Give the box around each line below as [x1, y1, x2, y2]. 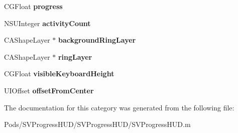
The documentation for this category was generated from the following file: [4, 102, 234, 112]
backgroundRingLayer [58, 35, 136, 45]
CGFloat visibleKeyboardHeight [4, 68, 114, 79]
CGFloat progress [4, 1, 63, 11]
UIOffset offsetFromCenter [4, 85, 94, 95]
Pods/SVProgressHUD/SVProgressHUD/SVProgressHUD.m [4, 119, 191, 129]
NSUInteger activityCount [4, 18, 91, 28]
